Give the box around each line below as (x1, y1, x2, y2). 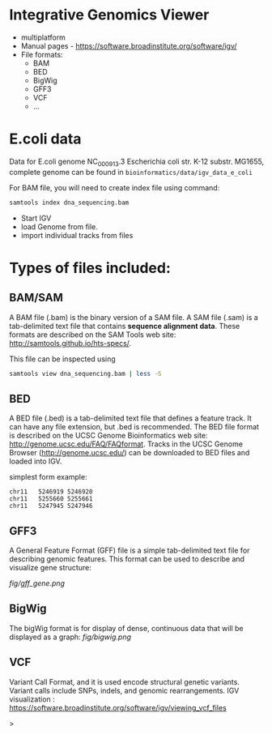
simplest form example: (9, 472, 87, 482)
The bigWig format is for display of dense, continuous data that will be (9, 623, 244, 633)
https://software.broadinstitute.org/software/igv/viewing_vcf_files (9, 702, 227, 712)
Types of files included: (9, 258, 171, 277)
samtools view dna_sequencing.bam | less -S (9, 369, 162, 378)
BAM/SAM (9, 291, 63, 305)
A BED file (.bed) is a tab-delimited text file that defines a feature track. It (9, 413, 252, 423)
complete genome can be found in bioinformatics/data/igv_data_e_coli (9, 167, 253, 177)
